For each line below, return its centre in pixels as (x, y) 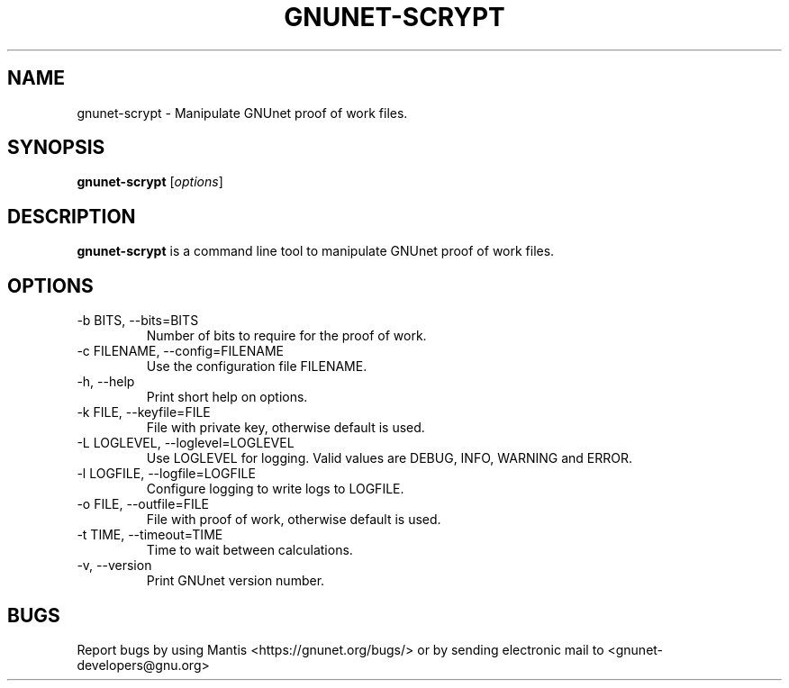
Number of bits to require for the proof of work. (286, 336)
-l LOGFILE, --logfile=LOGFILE (166, 474)
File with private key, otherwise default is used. (286, 428)
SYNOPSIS (56, 148)
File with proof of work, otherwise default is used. (294, 520)
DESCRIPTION (72, 216)
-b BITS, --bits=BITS (138, 321)
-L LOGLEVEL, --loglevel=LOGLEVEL (186, 443)
